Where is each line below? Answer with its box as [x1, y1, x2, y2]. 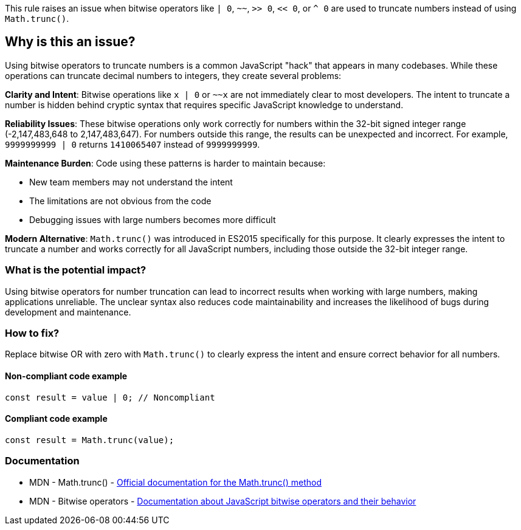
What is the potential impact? [5, 264, 147, 277]
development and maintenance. [5, 306, 131, 317]
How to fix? [5, 326, 60, 339]
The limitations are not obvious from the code [29, 195, 212, 206]
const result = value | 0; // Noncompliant [5, 392, 215, 402]
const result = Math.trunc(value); [5, 435, 174, 445]
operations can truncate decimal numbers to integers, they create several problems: [5, 70, 342, 81]
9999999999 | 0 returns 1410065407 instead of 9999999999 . [5, 139, 260, 150]
